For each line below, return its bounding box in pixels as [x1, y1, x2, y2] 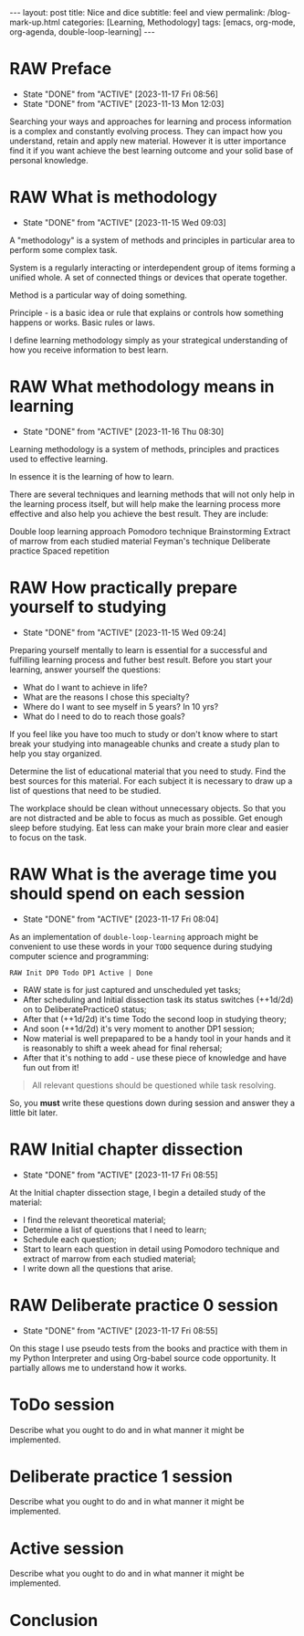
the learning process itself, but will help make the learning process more [9, 498, 281, 509]
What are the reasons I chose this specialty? [22, 691, 190, 702]
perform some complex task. [9, 244, 118, 255]
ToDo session [9, 1394, 115, 1415]
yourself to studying [9, 596, 167, 617]
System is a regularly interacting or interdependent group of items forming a [9, 262, 296, 273]
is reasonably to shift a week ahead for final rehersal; [22, 1042, 223, 1053]
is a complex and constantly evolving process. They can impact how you [9, 125, 283, 136]
